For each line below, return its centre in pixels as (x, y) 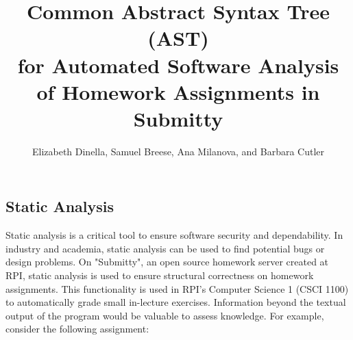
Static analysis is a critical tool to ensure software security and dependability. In (174, 235)
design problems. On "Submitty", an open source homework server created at (167, 262)
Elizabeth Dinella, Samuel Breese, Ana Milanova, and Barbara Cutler (178, 151)
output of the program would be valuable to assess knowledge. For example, (165, 315)
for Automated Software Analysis (178, 65)
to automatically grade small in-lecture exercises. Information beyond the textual (176, 302)
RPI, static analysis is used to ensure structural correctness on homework (160, 275)
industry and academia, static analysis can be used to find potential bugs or (165, 248)
